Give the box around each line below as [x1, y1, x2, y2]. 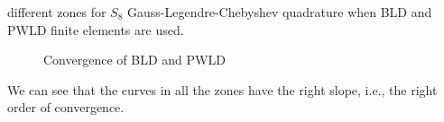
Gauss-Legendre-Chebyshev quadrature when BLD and [127, 3, 432, 21]
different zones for [7, 3, 106, 21]
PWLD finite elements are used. [7, 20, 184, 39]
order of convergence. [7, 98, 125, 117]
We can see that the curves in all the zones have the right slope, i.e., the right [7, 80, 438, 99]
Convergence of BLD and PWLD [43, 50, 226, 69]
